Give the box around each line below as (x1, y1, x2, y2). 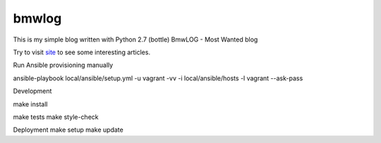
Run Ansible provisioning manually (13, 61, 114, 70)
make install (13, 99, 48, 108)
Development (13, 87, 52, 95)
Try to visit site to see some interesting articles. (13, 48, 151, 56)
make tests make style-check (13, 113, 99, 121)
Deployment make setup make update (13, 125, 123, 134)
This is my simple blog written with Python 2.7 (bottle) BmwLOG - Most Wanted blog (13, 35, 258, 44)
